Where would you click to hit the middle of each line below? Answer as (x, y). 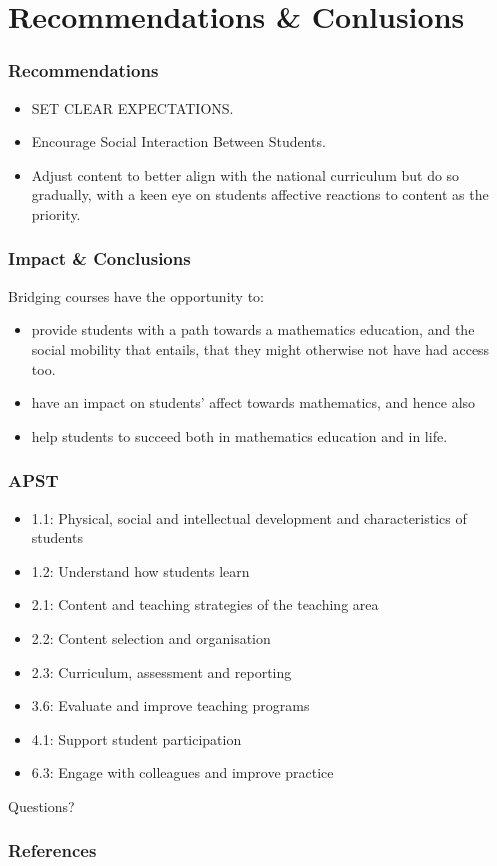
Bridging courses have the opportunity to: (136, 295)
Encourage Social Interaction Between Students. (178, 141)
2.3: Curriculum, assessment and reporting (161, 671)
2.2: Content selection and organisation (151, 637)
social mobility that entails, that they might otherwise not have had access (260, 348)
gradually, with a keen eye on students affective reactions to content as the (260, 194)
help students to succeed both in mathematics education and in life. (239, 435)
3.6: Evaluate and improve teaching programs (170, 705)
